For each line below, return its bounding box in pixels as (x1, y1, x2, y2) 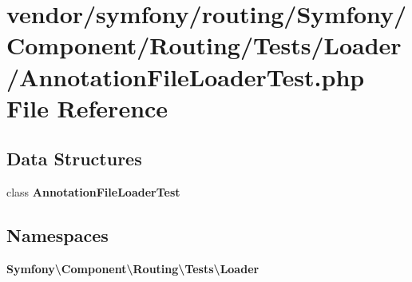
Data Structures (6, 146, 142, 171)
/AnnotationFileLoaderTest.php (6, 60, 365, 93)
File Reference (6, 91, 168, 124)
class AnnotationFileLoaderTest (6, 184, 180, 201)
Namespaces (6, 223, 109, 248)
